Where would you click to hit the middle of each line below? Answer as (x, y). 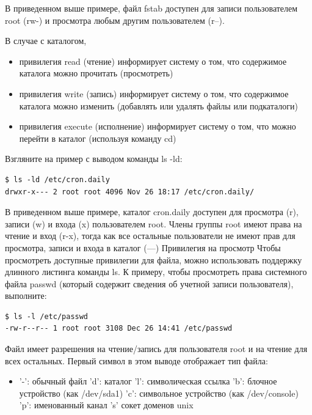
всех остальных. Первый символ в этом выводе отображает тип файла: (136, 360)
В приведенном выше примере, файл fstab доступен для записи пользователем (151, 8)
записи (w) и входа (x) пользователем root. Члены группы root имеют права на (154, 223)
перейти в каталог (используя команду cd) (98, 138)
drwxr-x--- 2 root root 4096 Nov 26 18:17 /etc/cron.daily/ (130, 192)
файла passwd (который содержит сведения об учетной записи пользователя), (149, 283)
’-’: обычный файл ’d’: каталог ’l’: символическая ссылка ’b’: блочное (148, 381)
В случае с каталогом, (46, 41)
